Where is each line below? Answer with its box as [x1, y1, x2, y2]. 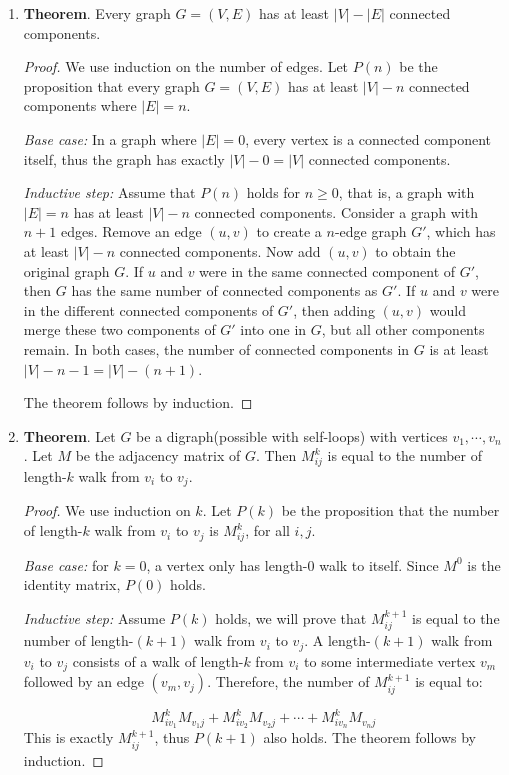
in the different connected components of [23, 299, 274, 320]
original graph [23, 260, 110, 281]
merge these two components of [23, 319, 216, 340]
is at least [429, 338, 489, 359]
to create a [256, 221, 322, 242]
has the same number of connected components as [71, 280, 378, 301]
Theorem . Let [23, 425, 116, 446]
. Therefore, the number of [207, 671, 370, 692]
